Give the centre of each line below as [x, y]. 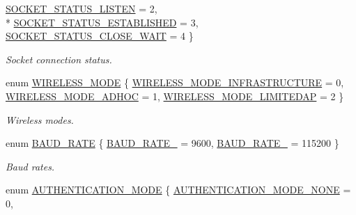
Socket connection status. [59, 59]
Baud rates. [30, 166]
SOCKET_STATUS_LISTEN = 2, [82, 8]
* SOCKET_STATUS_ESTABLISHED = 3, [102, 22]
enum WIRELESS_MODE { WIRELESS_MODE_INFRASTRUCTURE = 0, [175, 82]
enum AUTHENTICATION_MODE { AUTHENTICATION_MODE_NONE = [178, 190]
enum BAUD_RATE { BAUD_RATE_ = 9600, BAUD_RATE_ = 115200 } [172, 143]
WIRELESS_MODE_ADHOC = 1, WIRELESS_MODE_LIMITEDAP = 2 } [175, 96]
